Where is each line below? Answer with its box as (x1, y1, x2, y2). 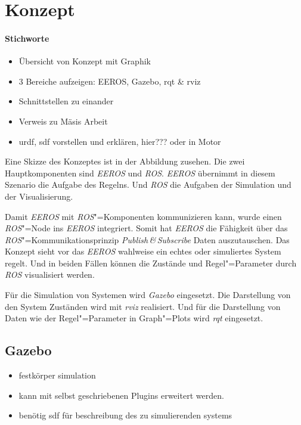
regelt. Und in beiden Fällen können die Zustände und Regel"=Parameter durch (5, 256, 297, 269)
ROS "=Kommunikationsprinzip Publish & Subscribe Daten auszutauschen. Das (5, 233, 290, 246)
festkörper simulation (18, 369, 96, 381)
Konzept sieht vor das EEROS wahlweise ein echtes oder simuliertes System (5, 245, 281, 258)
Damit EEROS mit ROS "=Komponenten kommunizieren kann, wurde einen (5, 210, 282, 222)
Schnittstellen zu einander (18, 95, 114, 107)
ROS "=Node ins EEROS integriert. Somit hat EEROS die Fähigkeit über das (5, 222, 288, 234)
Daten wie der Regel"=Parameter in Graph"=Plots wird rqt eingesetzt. (5, 312, 263, 324)
